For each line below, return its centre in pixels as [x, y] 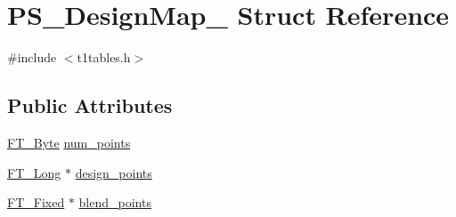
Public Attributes [90, 105]
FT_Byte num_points [69, 142]
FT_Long [34, 172]
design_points [114, 172]
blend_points [115, 202]
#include [32, 57]
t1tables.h [104, 57]
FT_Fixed [36, 202]
